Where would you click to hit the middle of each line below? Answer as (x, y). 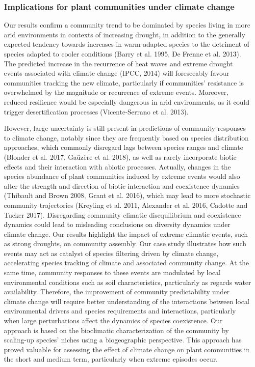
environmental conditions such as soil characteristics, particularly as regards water (127, 282)
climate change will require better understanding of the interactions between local (127, 301)
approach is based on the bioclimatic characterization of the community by (116, 330)
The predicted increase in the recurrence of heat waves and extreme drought (118, 63)
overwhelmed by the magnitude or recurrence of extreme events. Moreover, (116, 92)
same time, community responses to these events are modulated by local (112, 272)
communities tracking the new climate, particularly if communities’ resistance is (124, 82)
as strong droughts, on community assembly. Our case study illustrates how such (125, 243)
